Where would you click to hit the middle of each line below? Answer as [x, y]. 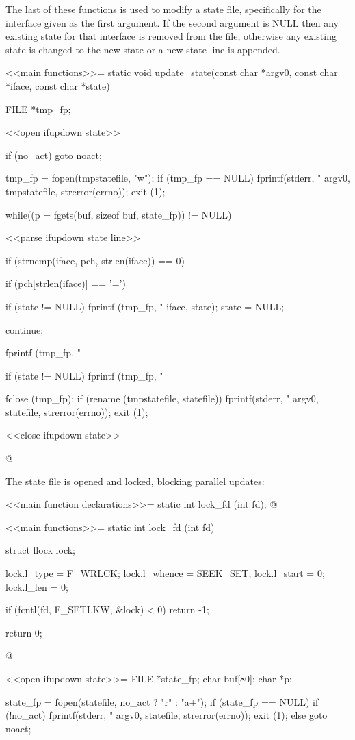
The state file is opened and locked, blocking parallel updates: [135, 481]
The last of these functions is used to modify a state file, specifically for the [163, 9]
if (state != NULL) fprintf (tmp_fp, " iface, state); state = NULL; [145, 306]
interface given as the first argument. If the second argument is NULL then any [172, 22]
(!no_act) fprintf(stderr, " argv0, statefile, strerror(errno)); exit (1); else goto [167, 715]
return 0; [24, 632]
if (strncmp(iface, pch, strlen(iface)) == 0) [95, 260]
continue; [25, 329]
